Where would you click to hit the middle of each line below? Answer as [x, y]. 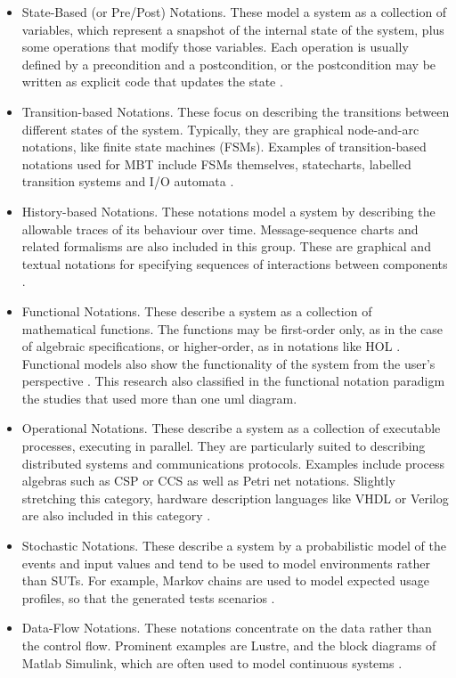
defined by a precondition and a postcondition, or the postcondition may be [229, 64]
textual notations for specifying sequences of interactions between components [235, 263]
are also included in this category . [116, 515]
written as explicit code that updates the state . [152, 82]
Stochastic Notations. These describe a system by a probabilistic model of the [234, 546]
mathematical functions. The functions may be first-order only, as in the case [232, 328]
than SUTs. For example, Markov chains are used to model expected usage [225, 580]
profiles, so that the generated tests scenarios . [148, 597]
